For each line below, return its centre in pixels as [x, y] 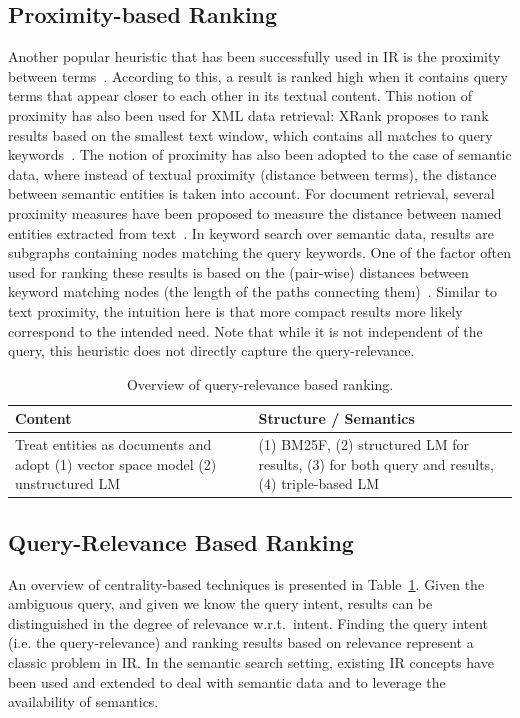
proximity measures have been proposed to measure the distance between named [255, 212]
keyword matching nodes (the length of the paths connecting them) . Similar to [253, 291]
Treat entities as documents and [113, 444]
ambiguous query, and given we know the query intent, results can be [220, 603]
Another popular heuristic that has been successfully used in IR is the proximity [254, 56]
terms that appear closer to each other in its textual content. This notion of [240, 95]
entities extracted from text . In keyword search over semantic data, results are [251, 232]
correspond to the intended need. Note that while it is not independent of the [245, 330]
